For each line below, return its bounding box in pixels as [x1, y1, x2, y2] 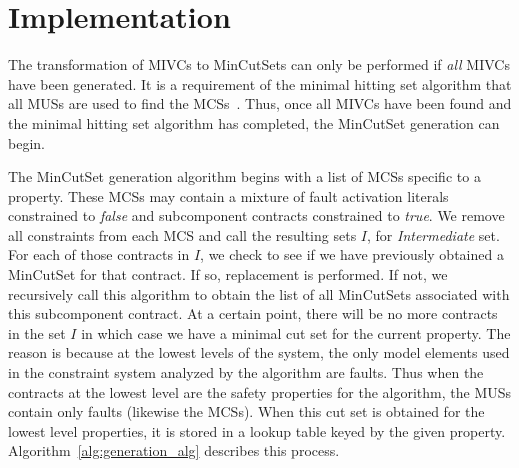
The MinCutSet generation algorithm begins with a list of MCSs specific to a [8, 166, 481, 187]
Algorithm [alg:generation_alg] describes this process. [8, 440, 340, 461]
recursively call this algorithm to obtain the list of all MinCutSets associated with [8, 283, 510, 304]
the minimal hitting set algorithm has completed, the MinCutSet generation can [8, 112, 500, 133]
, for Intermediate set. [367, 224, 500, 245]
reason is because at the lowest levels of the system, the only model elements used [8, 342, 510, 363]
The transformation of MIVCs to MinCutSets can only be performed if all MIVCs [8, 54, 510, 75]
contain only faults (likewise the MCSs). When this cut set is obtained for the [8, 401, 485, 422]
